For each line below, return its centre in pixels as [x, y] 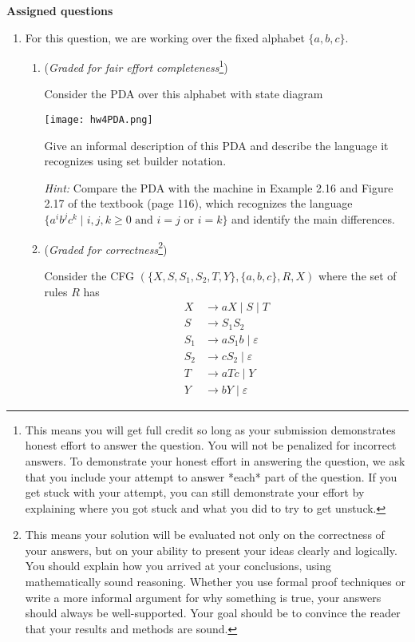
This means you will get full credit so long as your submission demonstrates [210, 429]
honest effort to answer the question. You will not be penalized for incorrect [211, 445]
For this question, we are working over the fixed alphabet [165, 37]
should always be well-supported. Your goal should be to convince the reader [213, 613]
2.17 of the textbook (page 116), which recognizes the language [198, 203]
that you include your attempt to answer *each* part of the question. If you [211, 476]
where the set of [357, 275]
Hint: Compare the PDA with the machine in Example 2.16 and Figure [219, 187]
